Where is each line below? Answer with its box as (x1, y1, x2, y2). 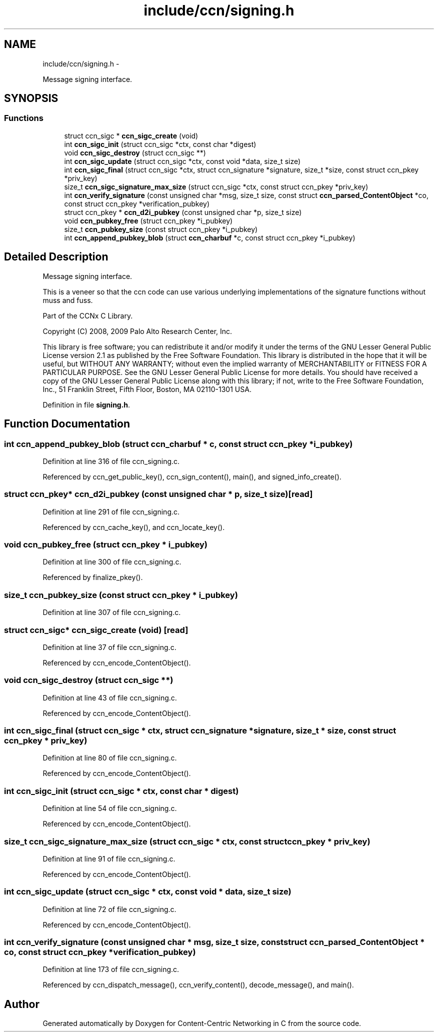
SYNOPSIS (4, 92, 58, 105)
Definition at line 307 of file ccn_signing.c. (42, 608, 181, 617)
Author (4, 997, 39, 1010)
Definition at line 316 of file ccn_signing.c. (42, 456, 180, 465)
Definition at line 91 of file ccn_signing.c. (42, 854, 175, 863)
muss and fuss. (42, 295, 93, 304)
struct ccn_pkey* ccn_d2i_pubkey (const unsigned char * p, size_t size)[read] (4, 489, 313, 499)
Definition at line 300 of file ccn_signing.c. (42, 557, 181, 566)
